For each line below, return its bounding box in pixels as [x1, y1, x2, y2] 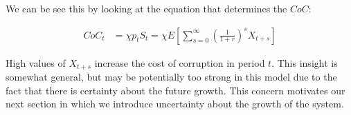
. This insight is [271, 55, 338, 70]
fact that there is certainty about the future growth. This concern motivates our [6, 83, 345, 97]
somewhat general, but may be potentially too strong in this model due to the [6, 70, 337, 84]
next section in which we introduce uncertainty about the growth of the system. [6, 96, 344, 111]
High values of [6, 55, 66, 70]
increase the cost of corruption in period [94, 55, 265, 70]
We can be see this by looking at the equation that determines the [6, 1, 287, 15]
